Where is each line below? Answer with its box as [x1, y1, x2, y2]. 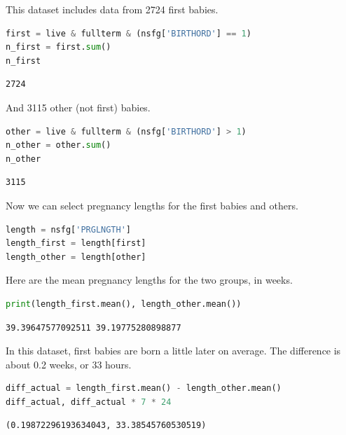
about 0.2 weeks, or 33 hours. [6, 357, 132, 371]
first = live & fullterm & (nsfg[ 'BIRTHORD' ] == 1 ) [6, 28, 251, 39]
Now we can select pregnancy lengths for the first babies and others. [6, 198, 298, 212]
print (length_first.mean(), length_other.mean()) [6, 298, 242, 309]
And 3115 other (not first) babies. [6, 99, 151, 114]
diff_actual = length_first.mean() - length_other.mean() [6, 383, 282, 394]
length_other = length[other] [6, 251, 146, 262]
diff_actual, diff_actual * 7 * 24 [6, 396, 172, 407]
